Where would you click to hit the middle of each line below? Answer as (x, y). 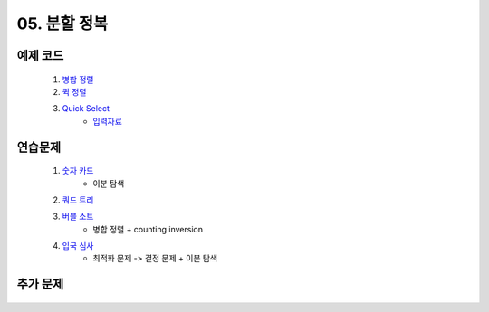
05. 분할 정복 (62, 24)
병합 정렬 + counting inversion (148, 229)
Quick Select (86, 109)
